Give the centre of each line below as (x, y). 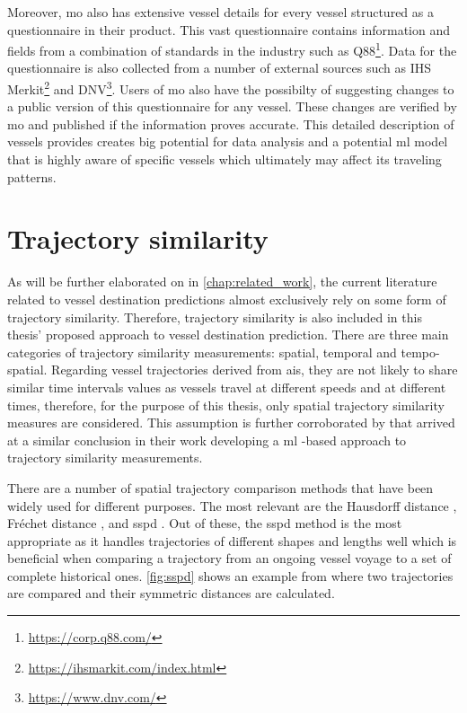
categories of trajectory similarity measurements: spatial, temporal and (202, 352)
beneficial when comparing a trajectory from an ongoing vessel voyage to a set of (229, 558)
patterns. (32, 176)
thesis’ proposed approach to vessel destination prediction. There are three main (228, 334)
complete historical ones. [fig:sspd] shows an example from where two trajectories (230, 575)
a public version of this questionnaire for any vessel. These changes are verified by (232, 106)
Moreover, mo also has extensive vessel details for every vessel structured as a (220, 12)
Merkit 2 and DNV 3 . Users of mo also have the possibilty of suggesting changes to (231, 88)
